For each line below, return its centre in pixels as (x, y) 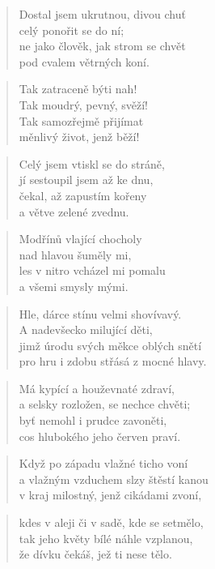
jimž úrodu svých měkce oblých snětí (110, 345)
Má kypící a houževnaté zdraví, (97, 388)
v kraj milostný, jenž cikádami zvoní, (110, 495)
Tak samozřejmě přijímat (81, 120)
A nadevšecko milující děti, (86, 329)
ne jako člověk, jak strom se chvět (102, 46)
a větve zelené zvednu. (74, 211)
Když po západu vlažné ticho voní (103, 463)
